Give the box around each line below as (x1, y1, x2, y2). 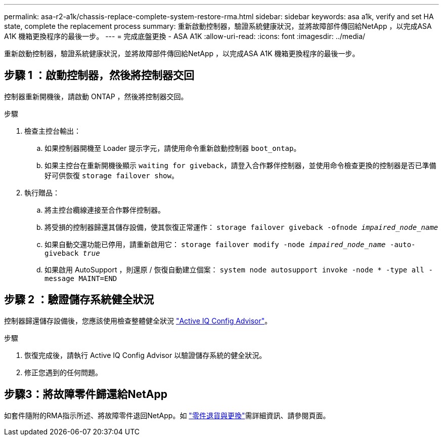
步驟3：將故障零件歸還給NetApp (4, 388, 167, 401)
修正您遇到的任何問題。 (24, 368, 102, 377)
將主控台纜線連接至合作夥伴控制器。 (45, 205, 165, 214)
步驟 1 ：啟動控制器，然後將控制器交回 (4, 69, 194, 82)
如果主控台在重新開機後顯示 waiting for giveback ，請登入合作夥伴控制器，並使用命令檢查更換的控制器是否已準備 (45, 161, 436, 170)
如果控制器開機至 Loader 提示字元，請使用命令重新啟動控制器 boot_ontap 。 (45, 143, 301, 152)
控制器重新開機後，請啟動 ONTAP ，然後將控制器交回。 (4, 92, 188, 101)
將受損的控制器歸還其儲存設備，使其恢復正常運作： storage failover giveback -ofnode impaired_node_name (45, 222, 438, 231)
